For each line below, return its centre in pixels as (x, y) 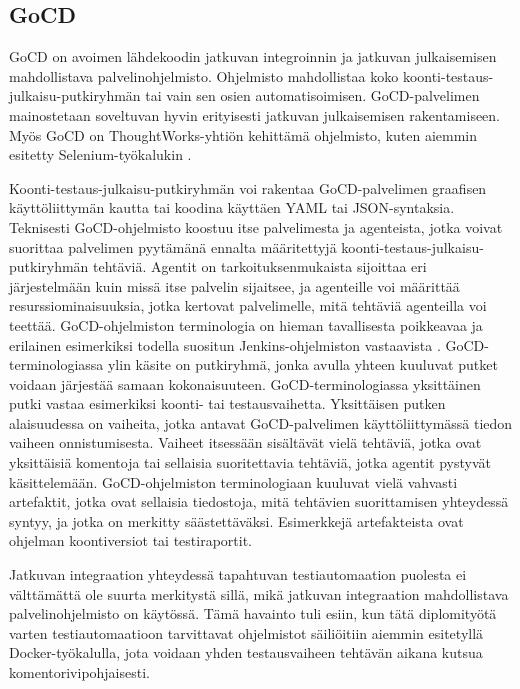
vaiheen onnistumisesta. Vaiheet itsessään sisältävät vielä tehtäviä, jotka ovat (245, 442)
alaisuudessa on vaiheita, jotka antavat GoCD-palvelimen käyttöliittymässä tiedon (261, 422)
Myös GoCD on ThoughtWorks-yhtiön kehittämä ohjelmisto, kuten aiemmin (243, 134)
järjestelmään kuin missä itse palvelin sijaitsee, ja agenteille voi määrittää (234, 285)
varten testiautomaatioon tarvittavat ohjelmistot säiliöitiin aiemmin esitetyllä (246, 632)
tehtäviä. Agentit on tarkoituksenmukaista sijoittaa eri (260, 266)
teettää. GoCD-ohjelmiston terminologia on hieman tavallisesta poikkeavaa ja (246, 324)
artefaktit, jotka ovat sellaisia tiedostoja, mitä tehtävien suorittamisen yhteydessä (259, 501)
